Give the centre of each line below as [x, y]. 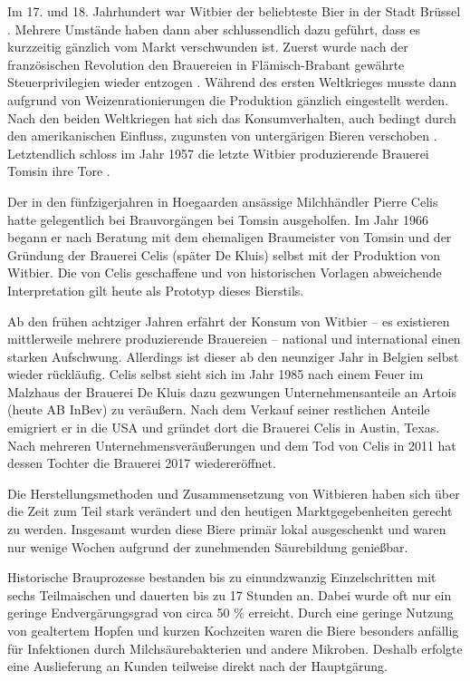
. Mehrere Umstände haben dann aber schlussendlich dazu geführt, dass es [214, 29]
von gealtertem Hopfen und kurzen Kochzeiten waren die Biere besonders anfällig [233, 630]
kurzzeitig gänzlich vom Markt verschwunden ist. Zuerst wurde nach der [208, 47]
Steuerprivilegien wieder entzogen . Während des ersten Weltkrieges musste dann [232, 82]
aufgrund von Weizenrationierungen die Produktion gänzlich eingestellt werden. [228, 99]
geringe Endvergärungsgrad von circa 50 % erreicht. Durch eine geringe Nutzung [230, 613]
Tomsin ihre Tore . [59, 171]
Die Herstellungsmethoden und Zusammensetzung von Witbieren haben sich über [234, 493]
